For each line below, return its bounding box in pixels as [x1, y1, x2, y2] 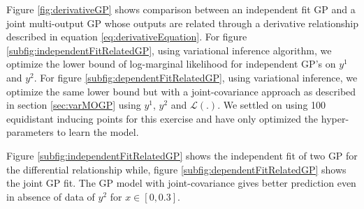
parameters [6, 125, 54, 139]
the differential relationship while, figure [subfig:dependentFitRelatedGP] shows [6, 162, 347, 176]
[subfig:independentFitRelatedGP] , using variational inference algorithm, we [6, 42, 332, 57]
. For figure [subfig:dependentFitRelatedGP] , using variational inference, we [34, 70, 358, 84]
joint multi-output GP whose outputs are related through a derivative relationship [6, 15, 358, 30]
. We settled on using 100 [217, 98, 326, 112]
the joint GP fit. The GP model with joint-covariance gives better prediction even [6, 176, 356, 190]
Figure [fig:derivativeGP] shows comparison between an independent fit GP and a [6, 2, 356, 16]
